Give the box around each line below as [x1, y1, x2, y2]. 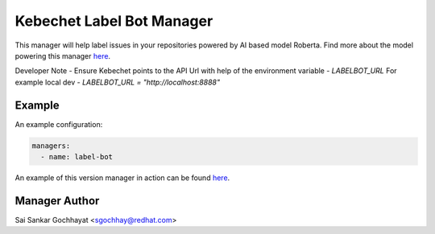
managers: [31, 141, 71, 150]
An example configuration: [14, 119, 103, 129]
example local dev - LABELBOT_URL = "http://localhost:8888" [14, 77, 221, 87]
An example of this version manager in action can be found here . [14, 173, 230, 183]
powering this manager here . [14, 51, 111, 60]
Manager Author [14, 194, 100, 207]
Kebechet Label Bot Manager [14, 12, 213, 30]
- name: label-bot [40, 153, 113, 161]
